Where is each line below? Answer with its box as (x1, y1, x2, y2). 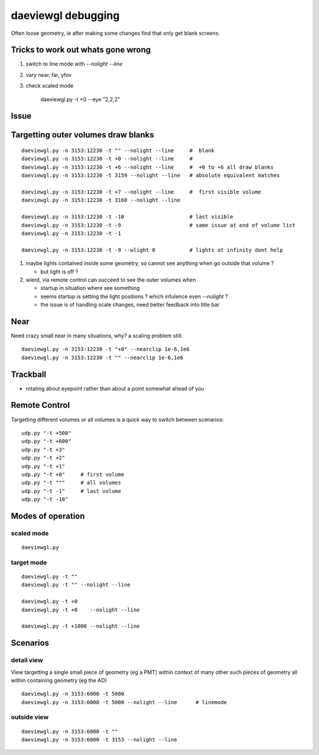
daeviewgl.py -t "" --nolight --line (21, 582, 131, 588)
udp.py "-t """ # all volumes (21, 479, 121, 486)
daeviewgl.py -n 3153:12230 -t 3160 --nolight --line (21, 197, 180, 204)
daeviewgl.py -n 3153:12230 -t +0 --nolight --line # (21, 156, 193, 162)
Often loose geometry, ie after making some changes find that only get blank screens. (11, 30, 220, 37)
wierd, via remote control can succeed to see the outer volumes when (25, 276, 196, 283)
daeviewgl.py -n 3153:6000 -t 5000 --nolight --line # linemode (21, 699, 227, 705)
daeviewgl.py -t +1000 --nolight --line (21, 623, 140, 630)
